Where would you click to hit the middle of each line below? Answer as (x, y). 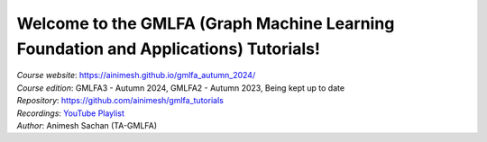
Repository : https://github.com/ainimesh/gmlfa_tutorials (120, 101)
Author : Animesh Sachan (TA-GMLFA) (87, 125)
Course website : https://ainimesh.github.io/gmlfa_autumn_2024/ (136, 75)
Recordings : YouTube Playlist (71, 113)
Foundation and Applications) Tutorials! (168, 49)
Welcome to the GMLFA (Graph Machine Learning (206, 23)
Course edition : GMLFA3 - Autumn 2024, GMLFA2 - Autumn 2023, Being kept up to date (181, 88)
